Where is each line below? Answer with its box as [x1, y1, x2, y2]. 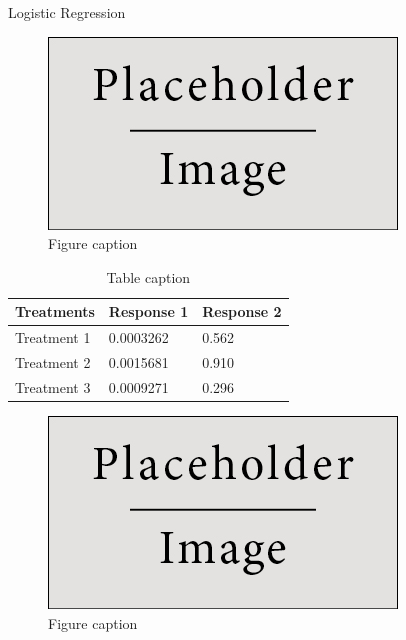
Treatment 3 [15, 376, 91, 397]
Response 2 [202, 301, 282, 322]
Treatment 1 [15, 327, 91, 348]
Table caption [106, 266, 191, 287]
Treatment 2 [15, 352, 91, 373]
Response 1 [108, 301, 189, 322]
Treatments [15, 301, 95, 322]
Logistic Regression [8, 2, 126, 22]
